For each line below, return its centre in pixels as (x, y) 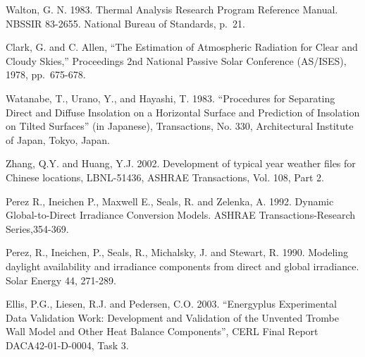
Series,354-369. (37, 228)
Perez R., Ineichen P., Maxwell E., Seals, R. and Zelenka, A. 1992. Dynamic (170, 201)
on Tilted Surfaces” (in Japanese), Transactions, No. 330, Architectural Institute (180, 126)
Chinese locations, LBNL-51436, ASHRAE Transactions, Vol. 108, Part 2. (165, 177)
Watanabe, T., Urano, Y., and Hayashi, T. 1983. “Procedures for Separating (171, 98)
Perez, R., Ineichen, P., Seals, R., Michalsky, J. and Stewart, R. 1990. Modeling (177, 252)
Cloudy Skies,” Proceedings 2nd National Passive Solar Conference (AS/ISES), (176, 60)
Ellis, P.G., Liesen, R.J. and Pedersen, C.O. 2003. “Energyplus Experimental (171, 304)
